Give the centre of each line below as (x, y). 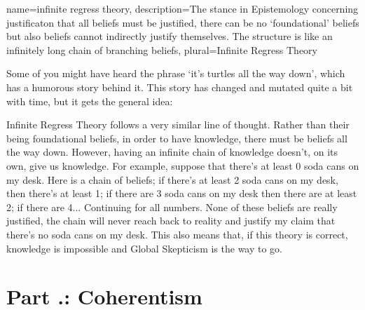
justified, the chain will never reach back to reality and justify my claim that (171, 221)
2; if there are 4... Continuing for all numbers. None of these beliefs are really (172, 207)
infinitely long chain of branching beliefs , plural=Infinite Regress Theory (162, 49)
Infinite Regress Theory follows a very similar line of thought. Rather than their (178, 124)
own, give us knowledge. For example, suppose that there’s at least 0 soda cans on (183, 165)
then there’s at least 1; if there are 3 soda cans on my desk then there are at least (182, 193)
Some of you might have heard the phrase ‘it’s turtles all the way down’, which (176, 73)
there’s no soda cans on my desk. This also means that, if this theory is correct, (177, 234)
